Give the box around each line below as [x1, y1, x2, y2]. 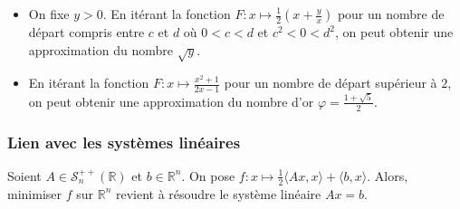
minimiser [7, 184, 62, 203]
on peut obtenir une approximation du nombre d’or [28, 91, 314, 110]
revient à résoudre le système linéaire [115, 184, 321, 203]
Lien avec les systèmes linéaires [7, 130, 241, 153]
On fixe [28, 5, 70, 23]
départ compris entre [28, 23, 145, 41]
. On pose [181, 166, 235, 185]
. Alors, [367, 166, 408, 185]
